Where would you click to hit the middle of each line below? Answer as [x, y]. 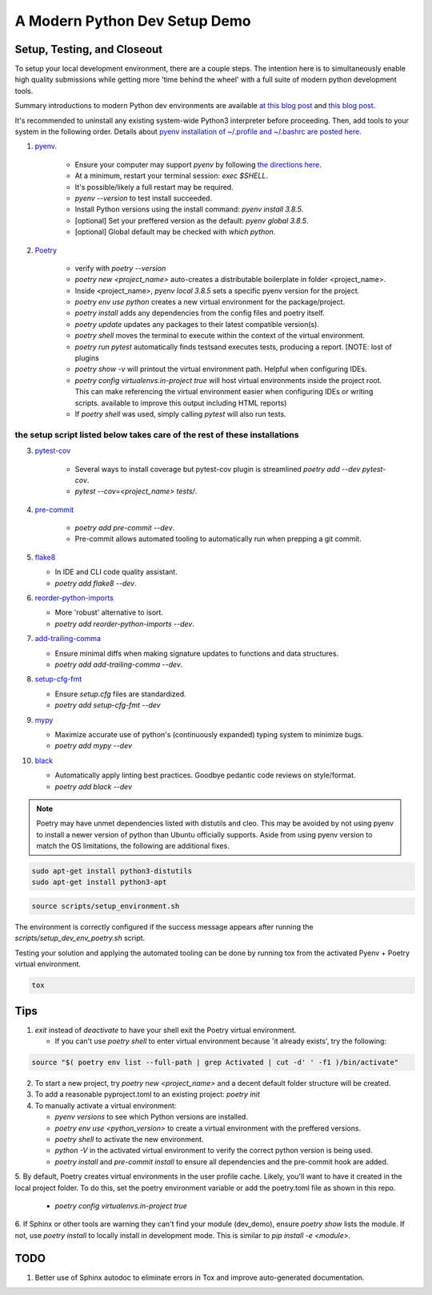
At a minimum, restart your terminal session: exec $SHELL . [171, 175]
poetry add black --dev [93, 786]
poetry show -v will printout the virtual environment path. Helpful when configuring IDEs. [221, 369]
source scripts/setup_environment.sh [106, 906]
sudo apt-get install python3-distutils [112, 871]
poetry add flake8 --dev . [96, 583]
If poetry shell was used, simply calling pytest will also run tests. [181, 414]
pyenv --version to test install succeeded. [143, 198]
